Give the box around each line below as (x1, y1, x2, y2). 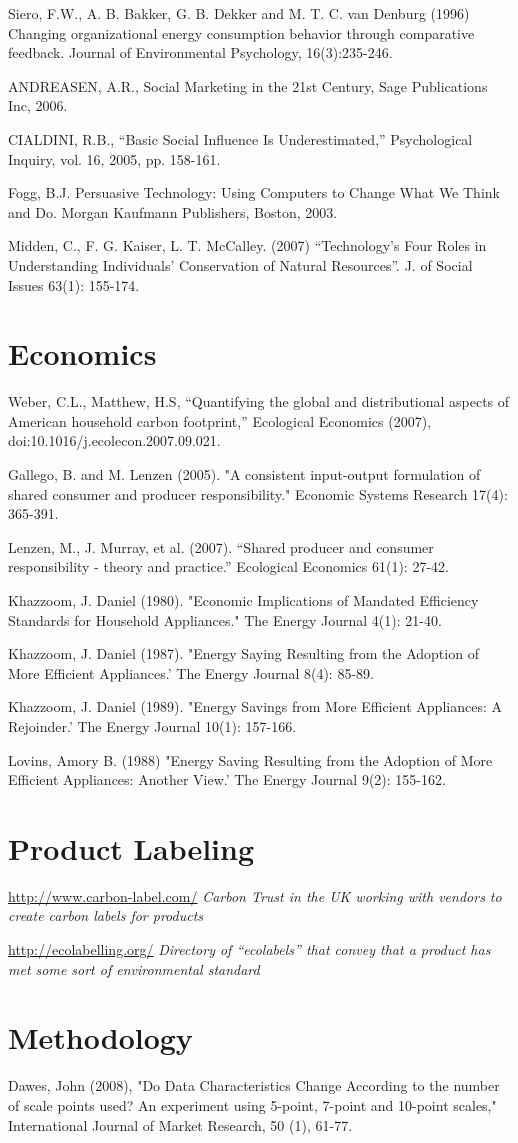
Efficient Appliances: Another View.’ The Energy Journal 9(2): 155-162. (8, 769, 446, 790)
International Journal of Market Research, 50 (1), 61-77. (8, 1114, 353, 1135)
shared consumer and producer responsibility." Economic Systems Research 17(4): (8, 483, 508, 504)
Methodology (8, 1017, 193, 1058)
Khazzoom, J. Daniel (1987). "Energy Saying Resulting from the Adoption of (8, 643, 479, 664)
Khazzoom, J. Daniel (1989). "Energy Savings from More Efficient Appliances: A (8, 696, 502, 717)
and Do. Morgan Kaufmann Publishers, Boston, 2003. (8, 201, 338, 222)
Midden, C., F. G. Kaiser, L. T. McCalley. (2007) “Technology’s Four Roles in (8, 235, 487, 256)
